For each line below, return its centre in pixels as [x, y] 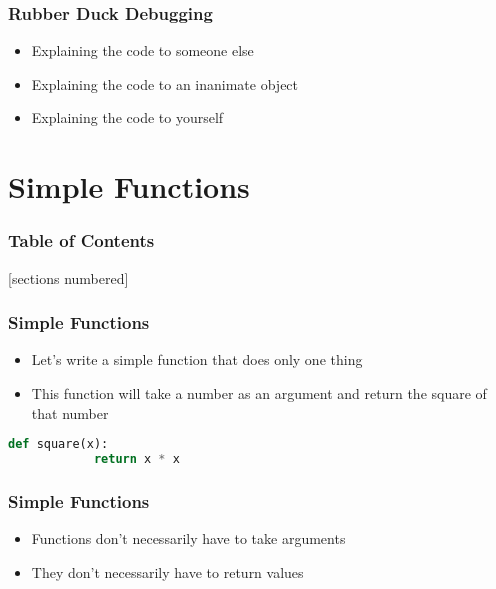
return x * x [136, 459]
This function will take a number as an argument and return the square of [259, 393]
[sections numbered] [68, 277]
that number [70, 412]
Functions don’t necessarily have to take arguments [188, 538]
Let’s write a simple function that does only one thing [197, 359]
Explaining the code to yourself [127, 117]
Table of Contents [81, 240]
